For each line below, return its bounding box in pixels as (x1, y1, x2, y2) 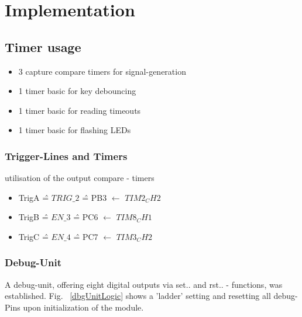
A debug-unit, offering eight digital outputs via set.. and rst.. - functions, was (5, 278, 283, 290)
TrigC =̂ (18, 230, 49, 242)
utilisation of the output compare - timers (5, 172, 155, 184)
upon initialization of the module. (23, 301, 144, 313)
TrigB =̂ (18, 211, 49, 223)
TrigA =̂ (18, 191, 49, 203)
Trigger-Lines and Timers (5, 148, 128, 163)
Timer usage (5, 37, 81, 55)
